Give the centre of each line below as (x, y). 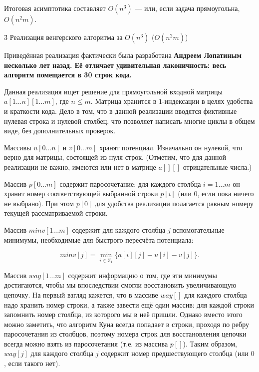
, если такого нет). (32, 363)
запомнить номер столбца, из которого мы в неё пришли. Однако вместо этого (123, 314)
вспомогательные (199, 229)
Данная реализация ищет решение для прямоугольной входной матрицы (113, 91)
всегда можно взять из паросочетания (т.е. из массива (86, 343)
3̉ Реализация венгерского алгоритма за (63, 37)
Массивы (18, 147)
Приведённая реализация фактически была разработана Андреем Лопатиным (123, 55)
